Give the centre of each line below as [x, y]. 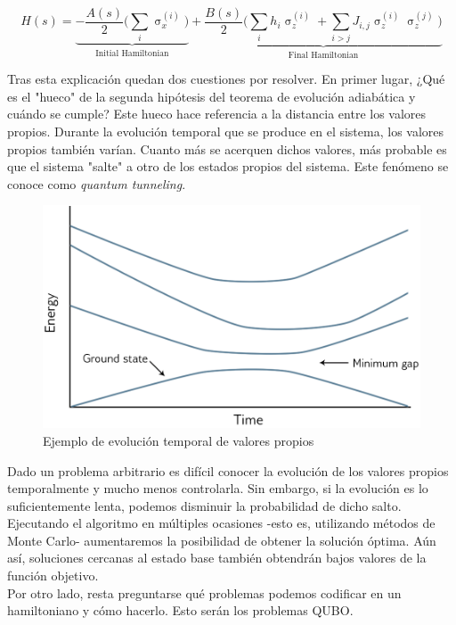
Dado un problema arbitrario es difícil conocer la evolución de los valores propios [228, 470]
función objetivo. [53, 576]
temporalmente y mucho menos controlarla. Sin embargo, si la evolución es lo [218, 488]
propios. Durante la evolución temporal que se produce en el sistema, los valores [226, 132]
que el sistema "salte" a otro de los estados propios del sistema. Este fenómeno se [228, 166]
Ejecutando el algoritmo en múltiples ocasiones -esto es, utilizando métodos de [221, 523]
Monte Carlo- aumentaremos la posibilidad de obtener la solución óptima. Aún [222, 540]
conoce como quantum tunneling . [97, 183]
